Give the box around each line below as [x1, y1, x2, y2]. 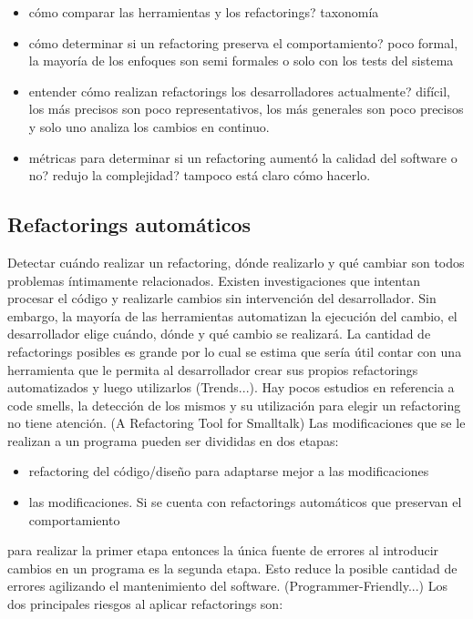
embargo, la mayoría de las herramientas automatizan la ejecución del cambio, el [7, 306, 458, 325]
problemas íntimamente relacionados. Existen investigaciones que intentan [7, 270, 420, 289]
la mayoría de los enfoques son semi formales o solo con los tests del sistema [28, 51, 454, 70]
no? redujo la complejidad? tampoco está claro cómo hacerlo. [28, 166, 371, 185]
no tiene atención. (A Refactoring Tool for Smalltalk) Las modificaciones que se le [7, 413, 466, 432]
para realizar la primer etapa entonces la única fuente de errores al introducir [7, 541, 439, 560]
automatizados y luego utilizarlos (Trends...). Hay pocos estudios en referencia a [7, 378, 455, 397]
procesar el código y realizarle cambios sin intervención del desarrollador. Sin [7, 289, 437, 308]
